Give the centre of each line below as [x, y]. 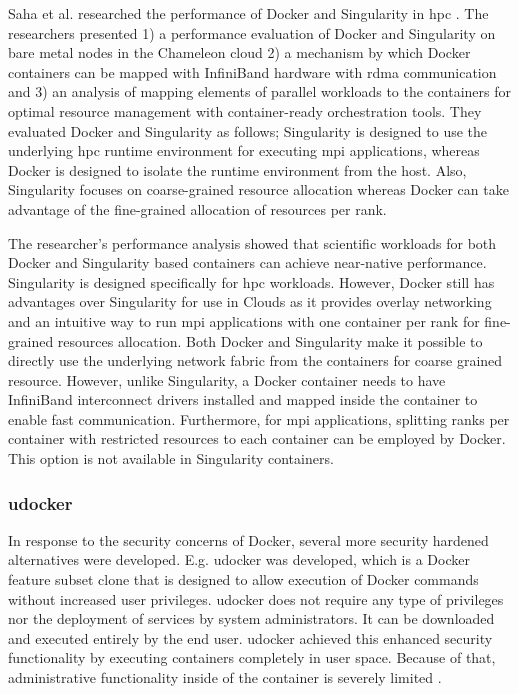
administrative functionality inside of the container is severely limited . [225, 677]
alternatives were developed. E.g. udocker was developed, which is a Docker [239, 559]
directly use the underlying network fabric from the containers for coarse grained [255, 360]
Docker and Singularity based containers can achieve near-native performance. [247, 262]
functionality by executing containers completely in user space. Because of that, [252, 657]
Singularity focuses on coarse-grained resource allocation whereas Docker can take [258, 189]
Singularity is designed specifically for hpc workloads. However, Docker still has [251, 281]
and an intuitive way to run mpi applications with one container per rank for [244, 320]
